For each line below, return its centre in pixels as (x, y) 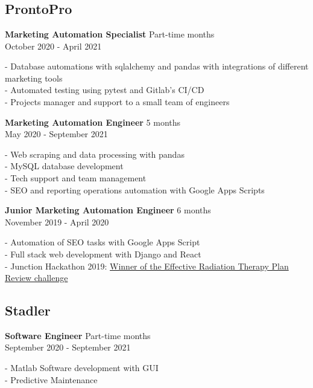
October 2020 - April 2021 (53, 46)
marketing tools (34, 78)
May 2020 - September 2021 (56, 134)
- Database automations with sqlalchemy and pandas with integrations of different (157, 66)
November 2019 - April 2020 (57, 221)
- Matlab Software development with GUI (82, 368)
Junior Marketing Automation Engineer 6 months (108, 210)
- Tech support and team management (76, 177)
